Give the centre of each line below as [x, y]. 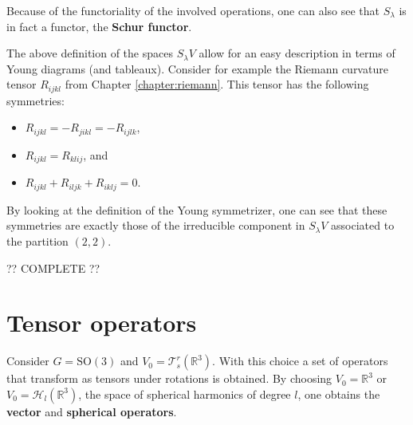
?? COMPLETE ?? [53, 268]
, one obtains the [339, 394]
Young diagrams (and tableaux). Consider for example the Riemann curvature [197, 68]
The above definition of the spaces [90, 53]
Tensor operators [102, 323]
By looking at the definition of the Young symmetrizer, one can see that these [197, 209]
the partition [37, 240]
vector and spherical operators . [92, 411]
